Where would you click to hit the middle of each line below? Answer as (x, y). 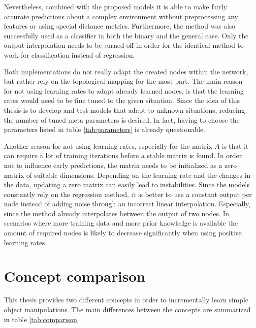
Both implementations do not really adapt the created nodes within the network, (126, 71)
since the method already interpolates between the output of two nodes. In (117, 213)
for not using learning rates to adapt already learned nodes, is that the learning (124, 90)
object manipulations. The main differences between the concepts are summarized (127, 309)
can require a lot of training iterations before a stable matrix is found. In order (123, 155)
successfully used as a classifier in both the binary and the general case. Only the (126, 35)
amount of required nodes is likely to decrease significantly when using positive (123, 233)
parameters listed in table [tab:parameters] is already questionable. (105, 129)
